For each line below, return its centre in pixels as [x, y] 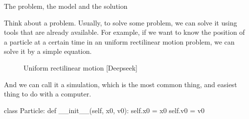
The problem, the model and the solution [66, 6]
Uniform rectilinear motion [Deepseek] [80, 67]
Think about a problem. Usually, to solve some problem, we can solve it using [121, 22]
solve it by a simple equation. [48, 51]
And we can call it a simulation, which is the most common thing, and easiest [121, 84]
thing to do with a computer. [48, 94]
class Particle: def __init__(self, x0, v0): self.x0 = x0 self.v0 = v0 [104, 110]
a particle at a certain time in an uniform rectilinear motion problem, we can [119, 41]
